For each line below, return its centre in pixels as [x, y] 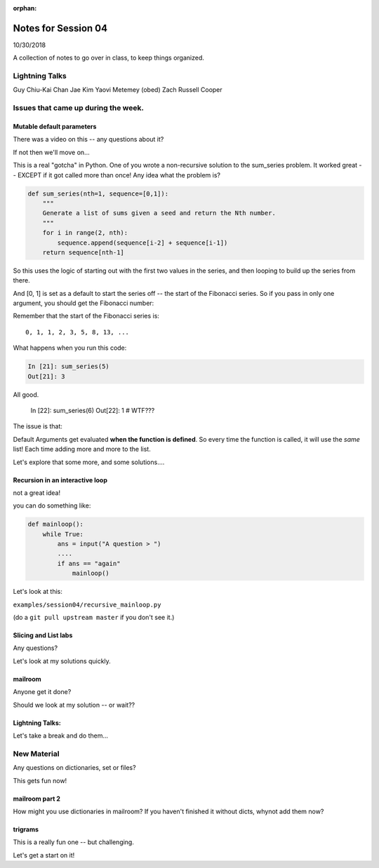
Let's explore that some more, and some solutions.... [89, 462]
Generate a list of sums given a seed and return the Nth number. [159, 213]
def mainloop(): [56, 524]
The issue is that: [38, 426]
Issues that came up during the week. [78, 108]
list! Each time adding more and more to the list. [82, 449]
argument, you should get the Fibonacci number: [84, 303]
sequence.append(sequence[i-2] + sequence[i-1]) [142, 243]
